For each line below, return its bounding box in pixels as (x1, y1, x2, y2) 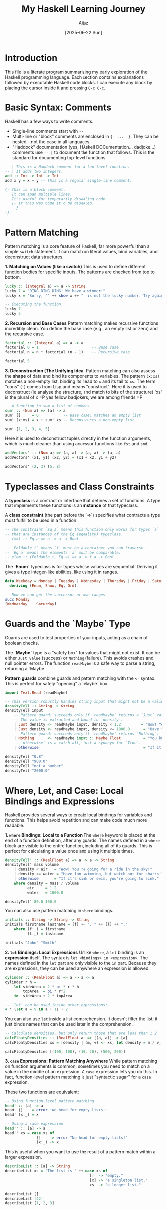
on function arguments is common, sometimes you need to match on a (5, 1063, 150, 1069)
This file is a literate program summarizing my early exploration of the (5, 69, 148, 75)
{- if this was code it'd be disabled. (11, 201, 94, 206)
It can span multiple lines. (11, 192, 72, 197)
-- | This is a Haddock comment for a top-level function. (5, 164, 130, 169)
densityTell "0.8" (5, 754, 43, 759)
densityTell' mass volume (5, 862, 59, 867)
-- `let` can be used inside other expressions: (5, 1003, 108, 1008)
